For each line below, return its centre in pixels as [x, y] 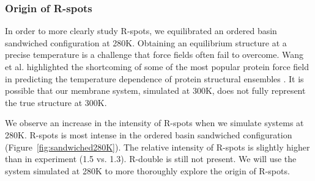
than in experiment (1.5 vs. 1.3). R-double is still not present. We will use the [151, 159]
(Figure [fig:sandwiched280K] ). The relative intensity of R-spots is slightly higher [157, 147]
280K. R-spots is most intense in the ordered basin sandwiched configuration [149, 134]
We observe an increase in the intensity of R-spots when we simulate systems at [154, 123]
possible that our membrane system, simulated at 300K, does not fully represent [155, 90]
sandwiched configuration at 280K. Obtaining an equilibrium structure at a [146, 42]
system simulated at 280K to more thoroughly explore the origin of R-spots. [147, 170]
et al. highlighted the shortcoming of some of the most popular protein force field [157, 66]
